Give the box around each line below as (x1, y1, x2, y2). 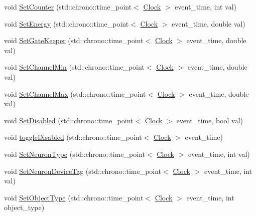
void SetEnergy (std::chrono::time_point (4, 18, 129, 29)
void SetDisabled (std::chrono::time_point (4, 115, 134, 125)
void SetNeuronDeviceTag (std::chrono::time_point (4, 165, 162, 176)
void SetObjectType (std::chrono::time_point (4, 192, 144, 202)
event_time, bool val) (176, 115, 243, 125)
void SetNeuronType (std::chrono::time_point (4, 148, 145, 159)
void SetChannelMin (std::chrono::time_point (4, 62, 145, 72)
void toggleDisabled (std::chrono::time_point (4, 132, 142, 142)
